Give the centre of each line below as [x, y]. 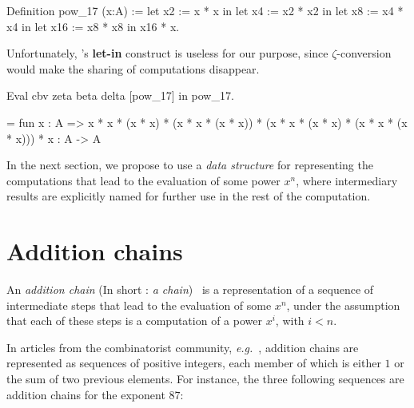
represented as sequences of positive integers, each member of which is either [194, 363]
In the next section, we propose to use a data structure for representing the [190, 165]
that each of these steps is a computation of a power [134, 321]
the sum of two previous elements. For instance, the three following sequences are [205, 379]
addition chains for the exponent [86, 394]
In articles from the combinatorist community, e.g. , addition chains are [183, 347]
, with [290, 321]
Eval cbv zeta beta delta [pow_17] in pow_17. [120, 95]
